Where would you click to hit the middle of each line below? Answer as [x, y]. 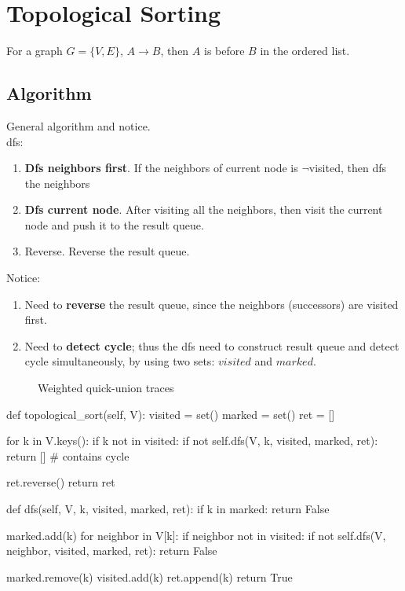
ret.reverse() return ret [61, 482]
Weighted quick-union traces [106, 388]
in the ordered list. [305, 51]
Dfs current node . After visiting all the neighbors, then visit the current [204, 209]
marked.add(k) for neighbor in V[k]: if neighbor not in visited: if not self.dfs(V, [196, 535]
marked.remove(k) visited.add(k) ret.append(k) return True [150, 576]
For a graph [35, 51]
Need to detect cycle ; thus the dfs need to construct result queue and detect [212, 345]
